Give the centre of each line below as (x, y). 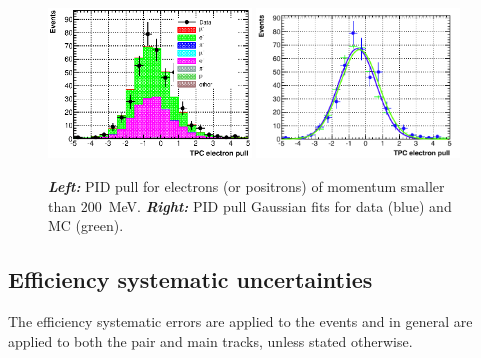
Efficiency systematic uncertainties (190, 279)
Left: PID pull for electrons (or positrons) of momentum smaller (246, 186)
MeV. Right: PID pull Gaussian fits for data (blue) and (280, 205)
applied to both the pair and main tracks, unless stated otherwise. (210, 340)
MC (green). (86, 225)
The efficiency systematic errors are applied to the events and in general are (240, 321)
